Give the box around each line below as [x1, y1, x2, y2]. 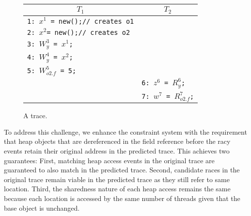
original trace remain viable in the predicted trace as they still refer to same [4, 174, 230, 184]
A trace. [23, 110, 47, 121]
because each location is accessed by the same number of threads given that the [4, 193, 240, 203]
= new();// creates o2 [47, 28, 130, 36]
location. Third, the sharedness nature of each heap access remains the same [4, 184, 231, 194]
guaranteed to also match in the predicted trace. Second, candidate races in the [4, 165, 240, 175]
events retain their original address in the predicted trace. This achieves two [4, 146, 230, 155]
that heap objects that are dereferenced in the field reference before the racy [4, 136, 231, 146]
